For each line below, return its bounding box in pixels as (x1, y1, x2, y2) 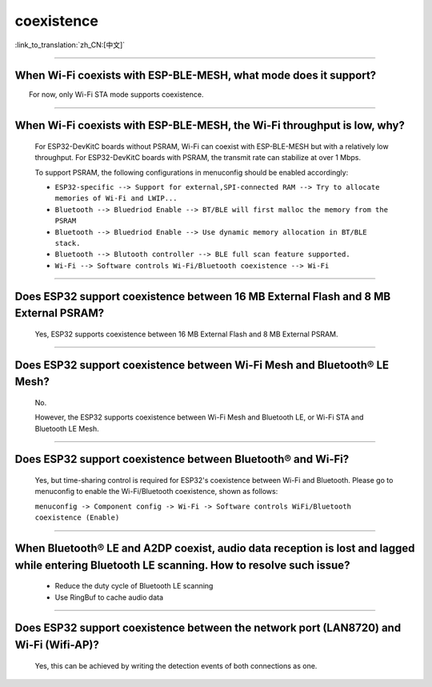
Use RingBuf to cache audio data (54, 593, 164, 602)
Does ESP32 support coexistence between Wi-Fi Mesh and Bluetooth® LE (14, 358, 390, 372)
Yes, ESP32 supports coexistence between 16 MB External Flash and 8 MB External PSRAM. (34, 329, 338, 339)
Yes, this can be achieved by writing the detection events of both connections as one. (34, 661, 318, 670)
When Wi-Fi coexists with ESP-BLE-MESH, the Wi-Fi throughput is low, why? (14, 119, 406, 132)
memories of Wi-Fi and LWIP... (54, 194, 178, 203)
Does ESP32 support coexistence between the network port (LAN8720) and (14, 621, 402, 635)
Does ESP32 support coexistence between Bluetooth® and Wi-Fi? (14, 452, 350, 466)
